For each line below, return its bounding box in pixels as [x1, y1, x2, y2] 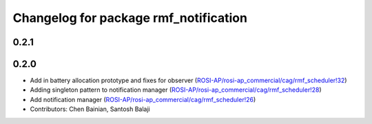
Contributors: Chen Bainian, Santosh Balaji [30, 105, 151, 113]
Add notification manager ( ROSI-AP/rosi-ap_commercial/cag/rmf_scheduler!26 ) [30, 95, 256, 103]
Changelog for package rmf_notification [12, 10, 248, 25]
